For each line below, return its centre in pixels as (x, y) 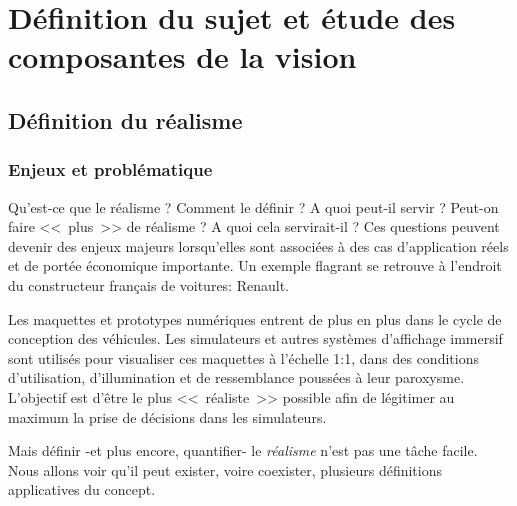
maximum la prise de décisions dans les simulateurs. (167, 416)
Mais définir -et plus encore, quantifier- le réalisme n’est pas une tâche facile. (243, 450)
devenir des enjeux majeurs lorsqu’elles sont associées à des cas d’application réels (258, 245)
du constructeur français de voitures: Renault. (148, 284)
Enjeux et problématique (110, 169)
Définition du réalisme (125, 119)
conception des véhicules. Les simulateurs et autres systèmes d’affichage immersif (255, 338)
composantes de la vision (182, 56)
